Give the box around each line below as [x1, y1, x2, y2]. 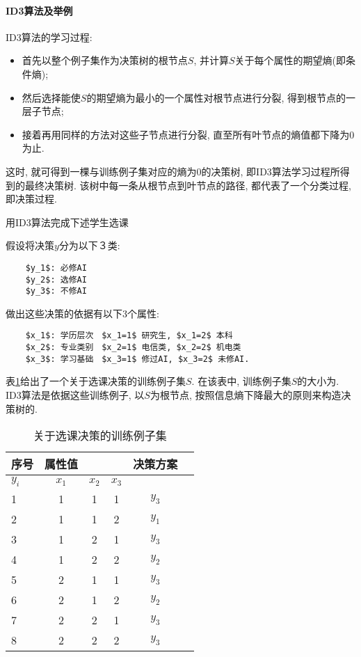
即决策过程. [6, 191, 57, 206]
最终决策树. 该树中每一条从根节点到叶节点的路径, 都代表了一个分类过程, [24, 177, 351, 192]
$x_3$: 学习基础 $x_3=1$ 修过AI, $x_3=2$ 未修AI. [25, 354, 250, 364]
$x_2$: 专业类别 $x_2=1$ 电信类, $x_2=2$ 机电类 [25, 342, 241, 353]
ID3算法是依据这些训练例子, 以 [6, 388, 145, 402]
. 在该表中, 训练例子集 [191, 374, 291, 388]
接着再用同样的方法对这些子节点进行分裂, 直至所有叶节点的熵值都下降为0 [22, 127, 355, 141]
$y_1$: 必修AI [25, 262, 87, 273]
